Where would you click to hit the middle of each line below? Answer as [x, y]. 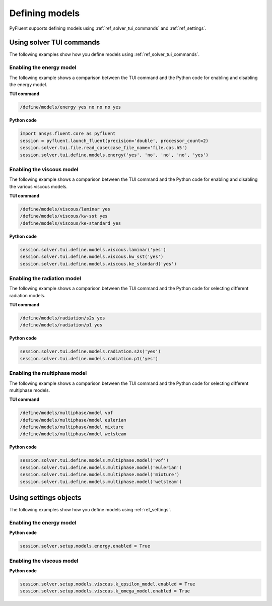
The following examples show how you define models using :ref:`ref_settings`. [90, 510]
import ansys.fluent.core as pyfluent [68, 134]
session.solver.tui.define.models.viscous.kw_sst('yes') [92, 257]
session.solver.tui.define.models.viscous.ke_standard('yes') [98, 264]
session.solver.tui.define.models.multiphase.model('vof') [94, 460]
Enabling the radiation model [45, 278]
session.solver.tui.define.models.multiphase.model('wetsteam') [101, 482]
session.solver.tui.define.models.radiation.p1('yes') [89, 358]
